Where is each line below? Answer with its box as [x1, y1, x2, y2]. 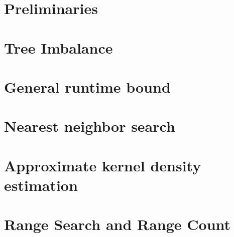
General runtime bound [4, 76, 171, 97]
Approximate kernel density [4, 155, 201, 175]
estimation [4, 174, 78, 195]
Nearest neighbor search [4, 116, 175, 136]
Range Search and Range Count [4, 214, 231, 234]
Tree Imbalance [4, 37, 113, 58]
